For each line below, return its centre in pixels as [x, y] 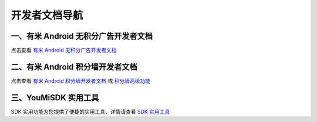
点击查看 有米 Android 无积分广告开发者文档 [64, 50]
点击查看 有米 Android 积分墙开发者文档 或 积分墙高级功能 [81, 81]
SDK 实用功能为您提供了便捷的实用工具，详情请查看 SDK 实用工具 [90, 111]
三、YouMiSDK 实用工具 [55, 98]
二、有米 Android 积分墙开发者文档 [74, 67]
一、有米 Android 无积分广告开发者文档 [82, 36]
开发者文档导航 [47, 15]
